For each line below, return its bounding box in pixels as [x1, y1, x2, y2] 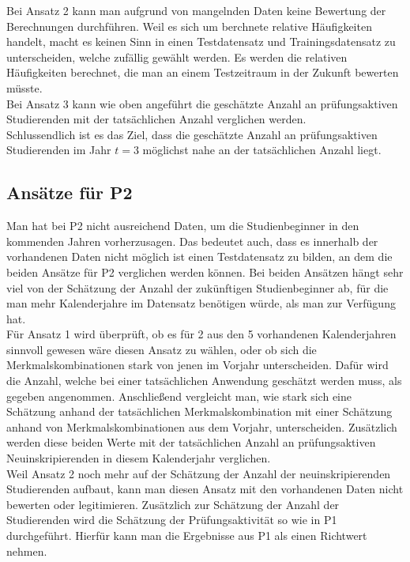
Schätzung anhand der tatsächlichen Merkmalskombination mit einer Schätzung [6, 403, 393, 420]
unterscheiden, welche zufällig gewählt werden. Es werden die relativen [6, 48, 348, 65]
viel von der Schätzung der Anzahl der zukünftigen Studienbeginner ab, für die [6, 279, 389, 296]
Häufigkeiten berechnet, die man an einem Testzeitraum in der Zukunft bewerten [6, 64, 399, 81]
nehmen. [6, 542, 47, 559]
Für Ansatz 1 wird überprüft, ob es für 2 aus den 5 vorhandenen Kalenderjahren [6, 326, 397, 342]
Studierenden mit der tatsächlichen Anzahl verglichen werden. [6, 111, 307, 127]
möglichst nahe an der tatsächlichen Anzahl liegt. [142, 141, 382, 158]
